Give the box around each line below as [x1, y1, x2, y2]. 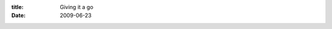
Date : [11, 12, 26, 19]
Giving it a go [60, 4, 93, 10]
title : [11, 4, 24, 10]
